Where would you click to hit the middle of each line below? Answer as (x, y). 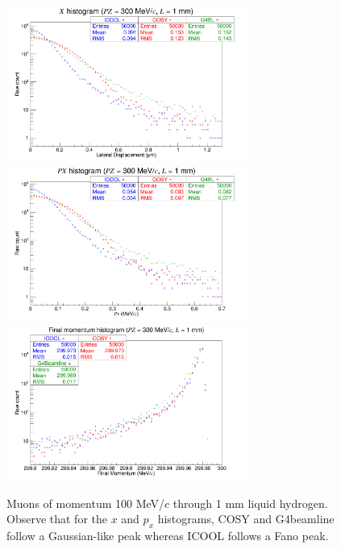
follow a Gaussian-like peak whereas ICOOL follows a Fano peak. (168, 535)
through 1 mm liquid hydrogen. (250, 503)
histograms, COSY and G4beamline (246, 519)
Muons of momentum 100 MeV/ (86, 503)
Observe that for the (57, 519)
